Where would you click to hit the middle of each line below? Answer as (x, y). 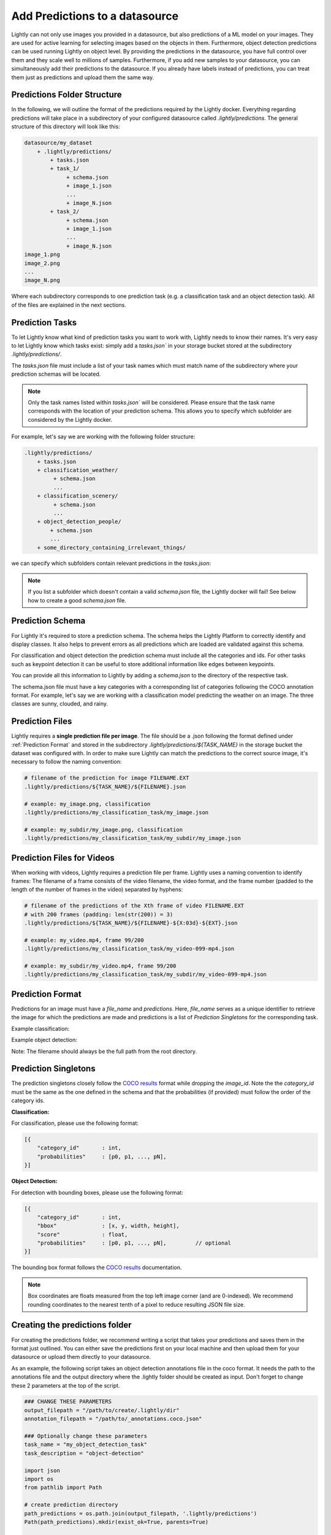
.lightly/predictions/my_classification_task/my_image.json (116, 812)
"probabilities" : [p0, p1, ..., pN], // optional (134, 1243)
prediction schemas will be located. (56, 374)
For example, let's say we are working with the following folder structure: (103, 437)
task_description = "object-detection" (84, 1453)
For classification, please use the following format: (75, 1123)
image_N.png (42, 280)
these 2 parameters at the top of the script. (66, 1385)
